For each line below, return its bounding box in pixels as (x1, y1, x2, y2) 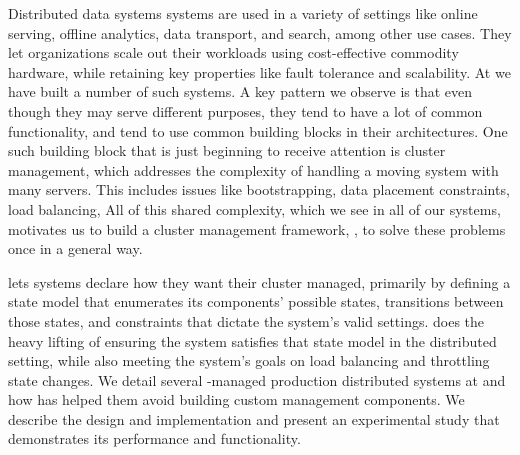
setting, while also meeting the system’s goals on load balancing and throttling (8, 350, 490, 371)
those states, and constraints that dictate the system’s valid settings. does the (8, 310, 485, 331)
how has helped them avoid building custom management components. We (8, 389, 465, 410)
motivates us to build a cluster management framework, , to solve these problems (8, 218, 506, 239)
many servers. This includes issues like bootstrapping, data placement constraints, (8, 179, 510, 200)
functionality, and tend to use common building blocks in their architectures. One (8, 120, 508, 141)
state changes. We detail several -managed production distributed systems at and (8, 369, 506, 390)
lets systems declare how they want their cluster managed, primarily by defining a (8, 271, 511, 292)
